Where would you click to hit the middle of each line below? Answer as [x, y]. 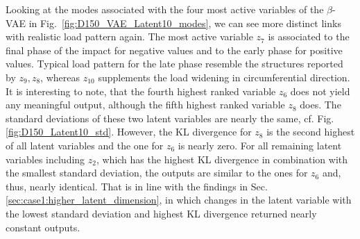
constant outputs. [43, 227]
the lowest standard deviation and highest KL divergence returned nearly [161, 213]
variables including [45, 159]
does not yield [320, 91]
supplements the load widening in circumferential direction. [224, 77]
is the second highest [311, 132]
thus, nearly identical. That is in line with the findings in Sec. [137, 186]
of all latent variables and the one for [85, 145]
